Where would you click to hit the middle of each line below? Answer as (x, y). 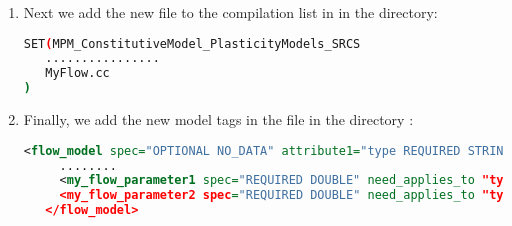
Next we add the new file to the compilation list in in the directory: (230, 12)
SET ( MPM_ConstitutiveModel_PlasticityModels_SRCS (192, 43)
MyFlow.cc (77, 73)
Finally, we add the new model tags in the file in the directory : (218, 119)
